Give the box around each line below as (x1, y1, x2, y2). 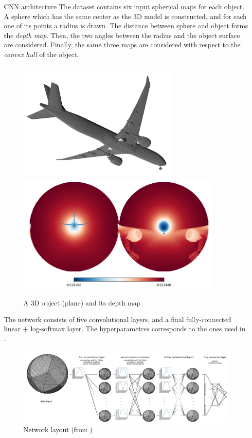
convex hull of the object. (4, 49, 79, 59)
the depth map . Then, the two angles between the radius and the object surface (4, 30, 240, 40)
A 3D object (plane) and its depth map (23, 298, 141, 308)
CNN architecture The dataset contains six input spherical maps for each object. (4, 1, 245, 11)
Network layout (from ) (23, 424, 93, 435)
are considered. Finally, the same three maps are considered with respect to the (4, 39, 241, 50)
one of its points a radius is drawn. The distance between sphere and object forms (4, 20, 248, 31)
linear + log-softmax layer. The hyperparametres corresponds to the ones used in (4, 324, 246, 334)
